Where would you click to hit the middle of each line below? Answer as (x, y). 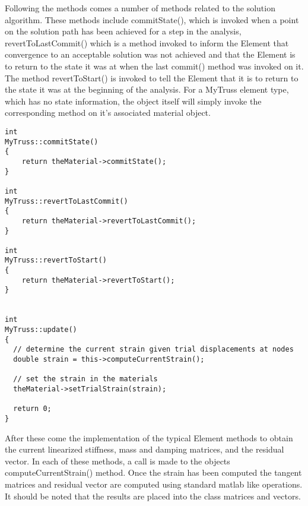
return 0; (32, 409)
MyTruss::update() (41, 330)
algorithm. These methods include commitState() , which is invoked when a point (152, 19)
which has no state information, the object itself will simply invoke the (133, 101)
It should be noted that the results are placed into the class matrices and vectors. (153, 496)
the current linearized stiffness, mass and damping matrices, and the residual (145, 449)
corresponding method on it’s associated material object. (108, 113)
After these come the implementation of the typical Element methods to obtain (149, 437)
